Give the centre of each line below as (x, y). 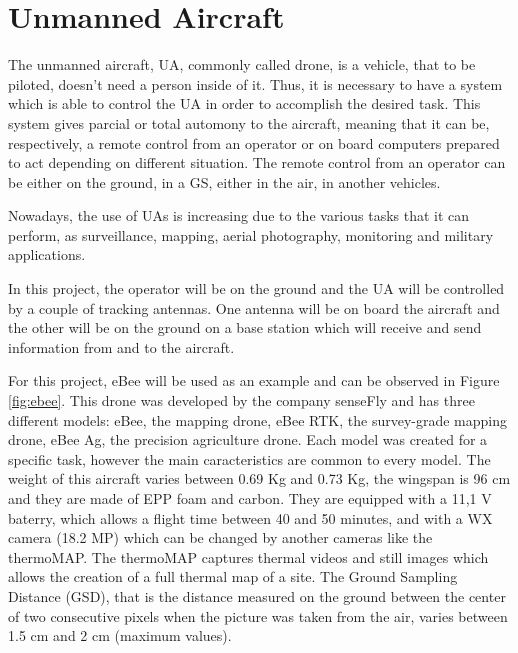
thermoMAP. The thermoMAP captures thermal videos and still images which (248, 556)
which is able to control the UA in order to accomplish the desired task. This (244, 103)
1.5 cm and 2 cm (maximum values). (120, 635)
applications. (47, 254)
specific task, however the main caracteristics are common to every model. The (249, 458)
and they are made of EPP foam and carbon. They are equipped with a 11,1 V (250, 498)
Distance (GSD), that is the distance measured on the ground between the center (257, 595)
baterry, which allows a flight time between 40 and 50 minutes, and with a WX (250, 517)
